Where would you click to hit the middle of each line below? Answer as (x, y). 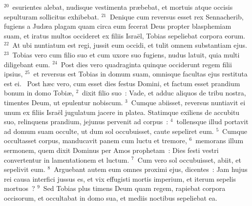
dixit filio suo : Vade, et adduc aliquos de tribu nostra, (164, 93)
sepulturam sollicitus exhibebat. (52, 16)
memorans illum (220, 140)
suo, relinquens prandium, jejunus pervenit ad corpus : (86, 122)
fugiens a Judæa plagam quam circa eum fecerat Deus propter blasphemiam (118, 26)
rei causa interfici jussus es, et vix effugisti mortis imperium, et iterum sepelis (120, 178)
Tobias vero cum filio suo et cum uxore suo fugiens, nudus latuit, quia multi (126, 54)
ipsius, (13, 74)
